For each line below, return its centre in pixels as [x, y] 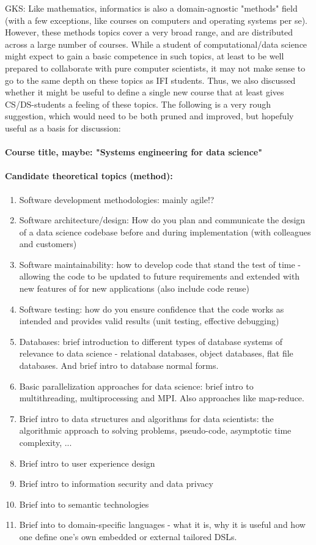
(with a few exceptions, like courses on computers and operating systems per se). [156, 20]
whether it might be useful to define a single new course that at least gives [145, 92]
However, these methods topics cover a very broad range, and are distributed [149, 32]
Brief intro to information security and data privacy [116, 484]
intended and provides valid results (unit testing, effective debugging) [149, 321]
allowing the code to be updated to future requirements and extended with [160, 276]
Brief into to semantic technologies [84, 504]
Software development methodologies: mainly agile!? [117, 199]
